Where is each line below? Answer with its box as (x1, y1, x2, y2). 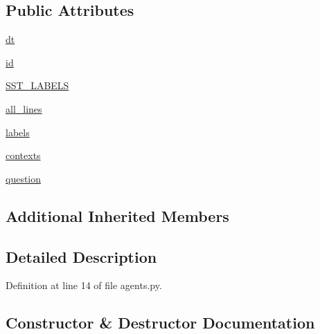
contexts (6, 148, 41, 163)
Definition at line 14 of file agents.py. (6, 278, 162, 293)
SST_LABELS (6, 78, 69, 93)
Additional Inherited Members (6, 205, 229, 226)
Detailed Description (6, 245, 157, 267)
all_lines (6, 101, 42, 115)
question (6, 171, 42, 185)
